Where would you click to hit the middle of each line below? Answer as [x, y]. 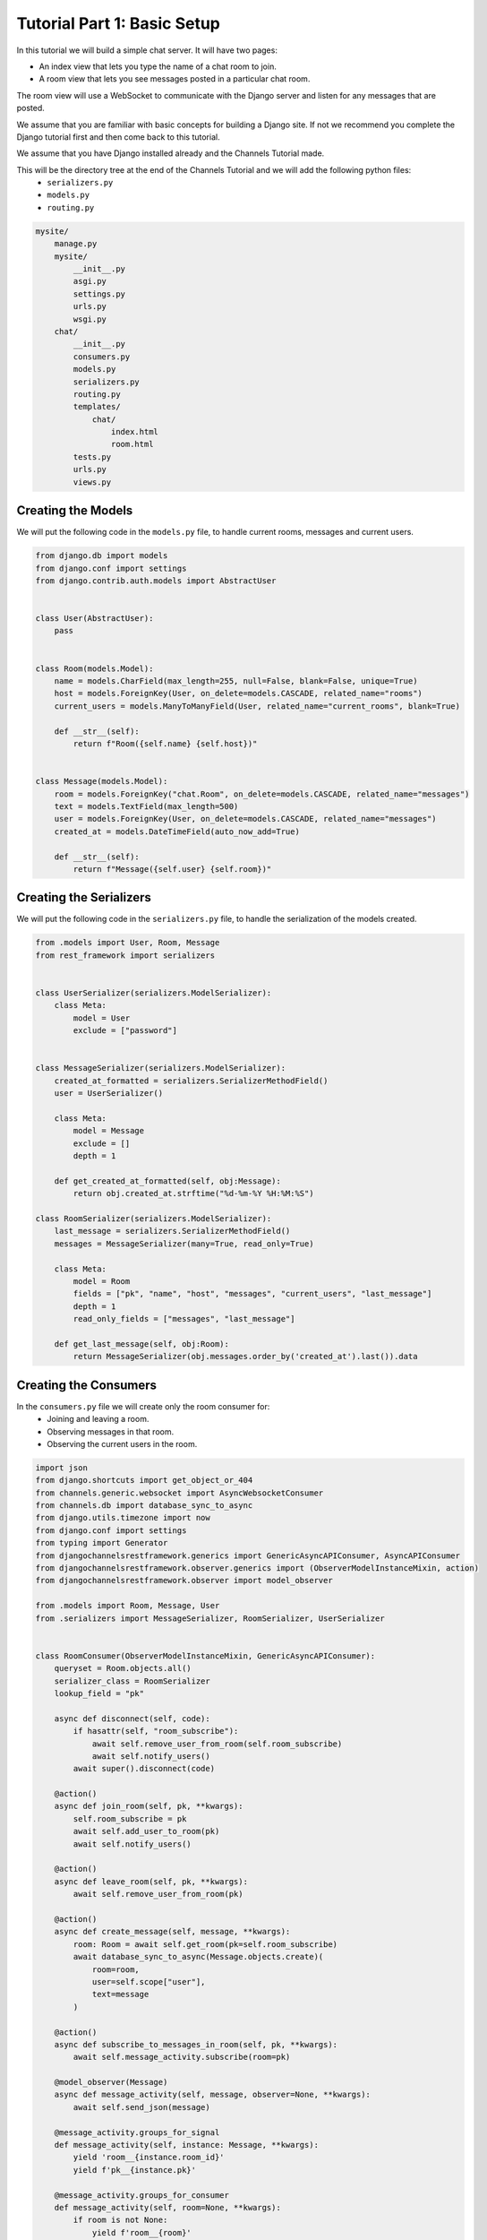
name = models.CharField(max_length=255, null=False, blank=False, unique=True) [236, 681]
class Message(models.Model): [102, 781]
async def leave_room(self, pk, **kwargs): [151, 1881]
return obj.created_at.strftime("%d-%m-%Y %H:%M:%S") [193, 1193]
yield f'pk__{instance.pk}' [135, 2170]
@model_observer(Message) [111, 2082]
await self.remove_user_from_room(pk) [158, 1894]
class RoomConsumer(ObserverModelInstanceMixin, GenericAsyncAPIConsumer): [205, 1656]
